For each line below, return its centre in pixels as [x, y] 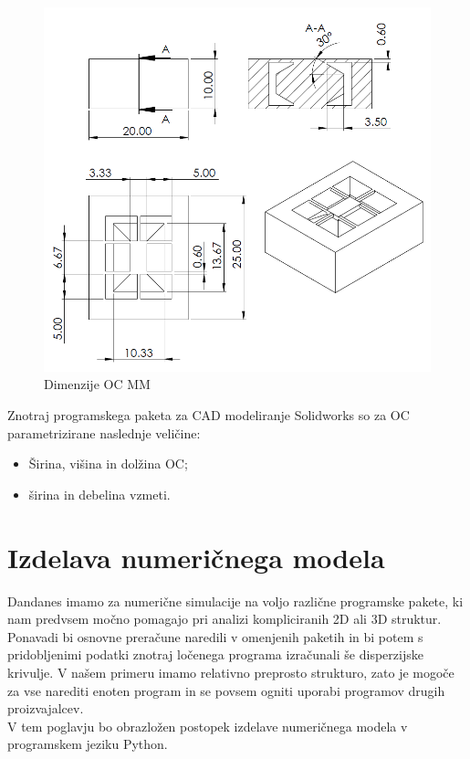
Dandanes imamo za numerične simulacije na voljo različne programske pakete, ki [235, 601]
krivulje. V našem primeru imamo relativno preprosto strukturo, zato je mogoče [231, 672]
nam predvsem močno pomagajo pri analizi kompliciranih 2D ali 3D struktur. [225, 619]
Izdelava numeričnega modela [196, 557]
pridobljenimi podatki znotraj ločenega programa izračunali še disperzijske [215, 654]
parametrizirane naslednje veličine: [104, 432]
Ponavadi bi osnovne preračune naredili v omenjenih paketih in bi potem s [215, 636]
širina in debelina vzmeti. [99, 494]
